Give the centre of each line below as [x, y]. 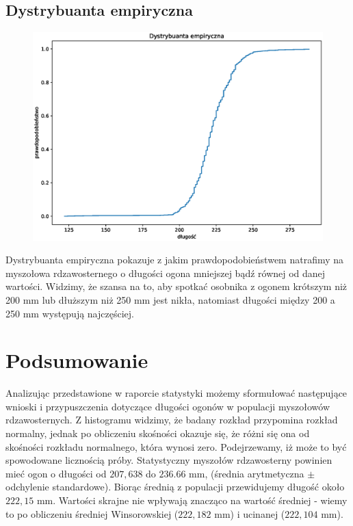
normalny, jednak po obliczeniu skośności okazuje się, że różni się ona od [158, 433]
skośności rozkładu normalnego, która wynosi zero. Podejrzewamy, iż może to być [176, 446]
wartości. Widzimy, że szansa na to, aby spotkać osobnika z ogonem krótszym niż [176, 286]
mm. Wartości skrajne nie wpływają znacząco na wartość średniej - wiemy [192, 500]
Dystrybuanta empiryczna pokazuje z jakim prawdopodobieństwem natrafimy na [175, 260]
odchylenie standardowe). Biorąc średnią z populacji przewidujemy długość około [175, 487]
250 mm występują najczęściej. [70, 313]
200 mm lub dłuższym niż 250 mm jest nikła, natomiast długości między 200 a [170, 299]
